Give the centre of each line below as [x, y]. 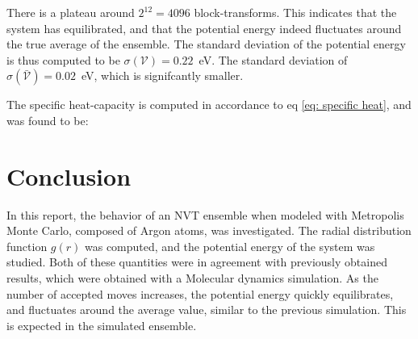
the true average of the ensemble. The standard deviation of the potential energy [206, 44]
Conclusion [69, 176]
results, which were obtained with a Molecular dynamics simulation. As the [192, 278]
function [27, 246]
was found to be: [48, 120]
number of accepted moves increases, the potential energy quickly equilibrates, [200, 293]
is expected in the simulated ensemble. [102, 325]
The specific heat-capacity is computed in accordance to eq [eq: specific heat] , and [209, 105]
